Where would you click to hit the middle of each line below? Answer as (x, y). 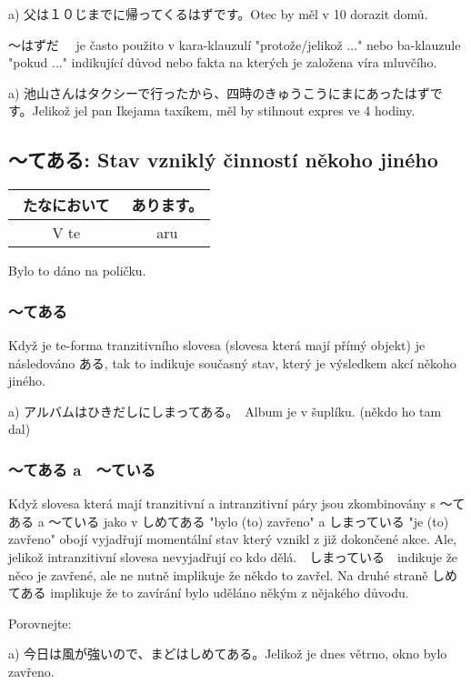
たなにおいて (66, 206)
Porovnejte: (40, 623)
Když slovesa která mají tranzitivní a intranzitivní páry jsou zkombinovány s (222, 503)
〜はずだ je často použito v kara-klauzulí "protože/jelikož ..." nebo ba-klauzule (235, 44)
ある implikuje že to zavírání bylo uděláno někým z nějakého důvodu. (215, 593)
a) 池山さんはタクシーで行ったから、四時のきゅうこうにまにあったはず (219, 92)
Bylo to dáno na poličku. (77, 271)
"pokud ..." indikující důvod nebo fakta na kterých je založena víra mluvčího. (223, 62)
